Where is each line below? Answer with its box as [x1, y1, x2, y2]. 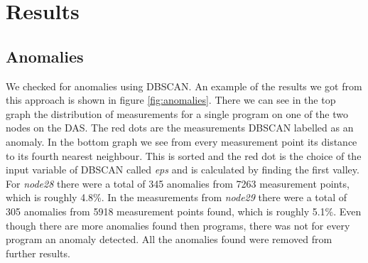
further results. [6, 245, 70, 260]
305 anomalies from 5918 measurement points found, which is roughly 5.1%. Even [6, 203, 362, 218]
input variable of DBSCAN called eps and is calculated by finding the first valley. [6, 162, 359, 177]
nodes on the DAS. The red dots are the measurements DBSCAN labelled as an [6, 120, 354, 135]
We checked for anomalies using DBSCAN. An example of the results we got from [6, 78, 362, 93]
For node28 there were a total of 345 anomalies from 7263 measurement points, [6, 176, 350, 190]
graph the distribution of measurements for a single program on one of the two [6, 106, 348, 121]
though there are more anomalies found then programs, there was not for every [6, 218, 350, 232]
